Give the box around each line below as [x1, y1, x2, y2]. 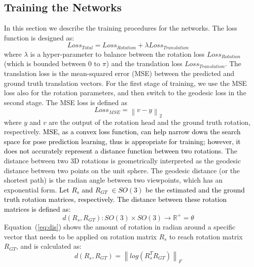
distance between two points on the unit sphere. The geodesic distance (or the [4, 165, 240, 175]
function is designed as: [4, 32, 74, 42]
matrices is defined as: [4, 203, 71, 214]
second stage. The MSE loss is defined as [4, 97, 127, 107]
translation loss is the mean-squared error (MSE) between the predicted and [4, 68, 235, 78]
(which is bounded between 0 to [4, 58, 100, 69]
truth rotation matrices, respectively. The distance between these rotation [4, 194, 227, 204]
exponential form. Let [4, 184, 70, 194]
